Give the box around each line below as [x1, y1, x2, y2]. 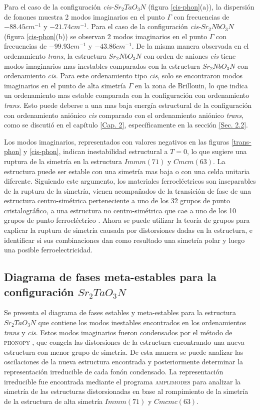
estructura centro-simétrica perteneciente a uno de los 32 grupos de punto [4, 195, 230, 206]
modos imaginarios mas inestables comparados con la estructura [4, 60, 200, 71]
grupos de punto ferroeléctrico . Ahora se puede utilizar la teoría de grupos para [4, 215, 250, 225]
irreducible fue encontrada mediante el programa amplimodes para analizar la [4, 376, 241, 386]
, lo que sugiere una [186, 146, 247, 157]
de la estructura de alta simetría [4, 395, 103, 406]
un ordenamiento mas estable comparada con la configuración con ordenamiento [4, 90, 249, 100]
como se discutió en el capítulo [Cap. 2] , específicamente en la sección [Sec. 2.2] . [4, 119, 248, 130]
